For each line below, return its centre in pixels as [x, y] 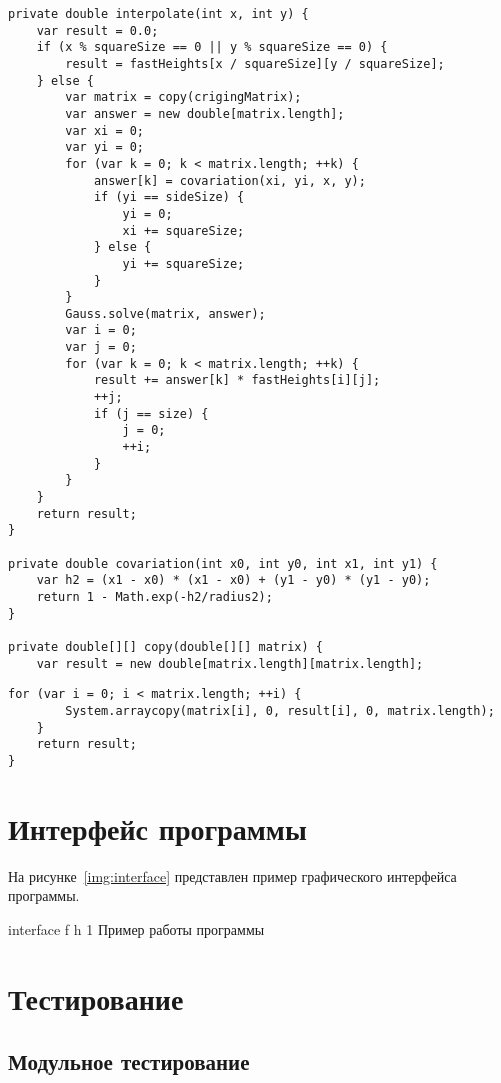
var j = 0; [101, 347]
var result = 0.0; [97, 30]
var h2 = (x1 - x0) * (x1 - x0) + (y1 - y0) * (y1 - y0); [233, 580]
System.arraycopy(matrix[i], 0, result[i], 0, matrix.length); [280, 710]
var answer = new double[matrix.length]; [205, 113]
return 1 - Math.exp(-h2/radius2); [154, 596]
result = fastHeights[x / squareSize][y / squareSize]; [255, 63]
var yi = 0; [105, 147]
